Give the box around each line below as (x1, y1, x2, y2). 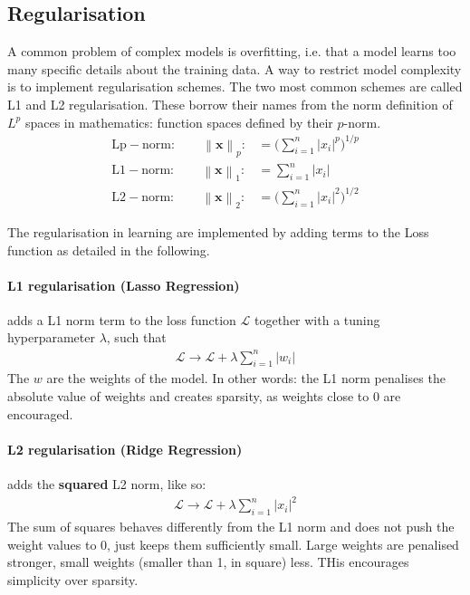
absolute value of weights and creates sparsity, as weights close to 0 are (7, 387, 401, 405)
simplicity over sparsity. (7, 570, 139, 589)
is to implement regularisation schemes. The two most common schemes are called (7, 77, 463, 96)
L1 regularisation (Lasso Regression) (7, 275, 240, 294)
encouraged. (7, 404, 73, 423)
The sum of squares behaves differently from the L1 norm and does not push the (7, 516, 455, 535)
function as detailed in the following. (7, 240, 210, 259)
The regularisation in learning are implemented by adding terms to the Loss (7, 222, 429, 241)
